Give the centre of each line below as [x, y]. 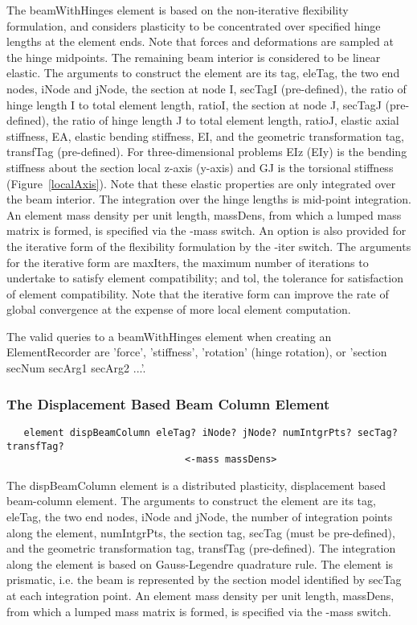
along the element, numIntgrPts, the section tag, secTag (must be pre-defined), [201, 532]
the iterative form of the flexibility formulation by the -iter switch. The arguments [209, 246]
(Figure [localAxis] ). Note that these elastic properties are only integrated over [201, 183]
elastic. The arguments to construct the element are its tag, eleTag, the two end [203, 73]
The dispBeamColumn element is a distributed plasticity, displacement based [196, 485]
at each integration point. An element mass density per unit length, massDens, [200, 595]
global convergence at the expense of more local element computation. [179, 309]
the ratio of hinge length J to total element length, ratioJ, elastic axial [226, 120]
